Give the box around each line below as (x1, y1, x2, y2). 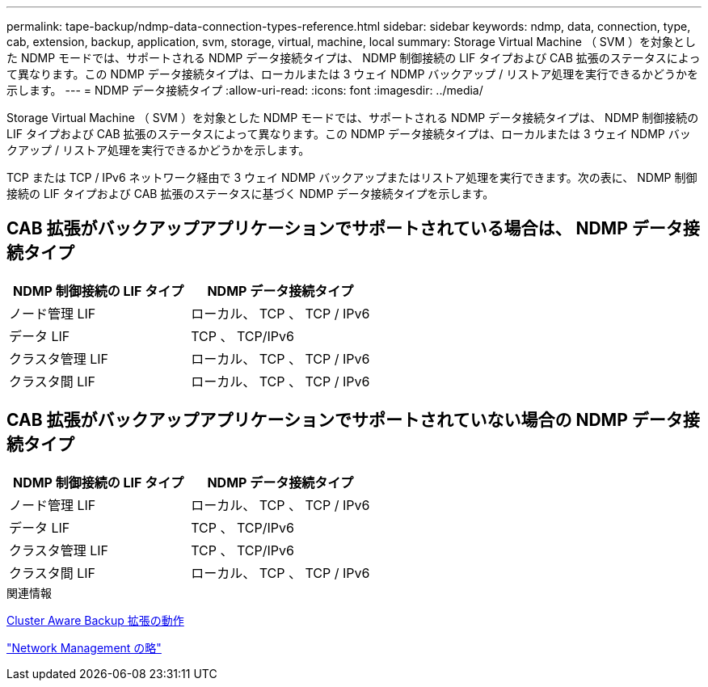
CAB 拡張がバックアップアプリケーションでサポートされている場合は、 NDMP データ (6, 218, 683, 239)
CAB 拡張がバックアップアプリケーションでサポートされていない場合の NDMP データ (6, 410, 683, 431)
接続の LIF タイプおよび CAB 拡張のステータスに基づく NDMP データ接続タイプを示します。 (6, 187, 495, 200)
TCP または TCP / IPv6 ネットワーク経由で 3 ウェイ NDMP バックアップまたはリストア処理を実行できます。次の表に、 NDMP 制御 (6, 171, 697, 184)
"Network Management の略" (6, 640, 162, 655)
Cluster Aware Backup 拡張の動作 (6, 613, 184, 627)
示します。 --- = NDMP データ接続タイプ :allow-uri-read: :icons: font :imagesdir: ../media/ (6, 83, 483, 97)
